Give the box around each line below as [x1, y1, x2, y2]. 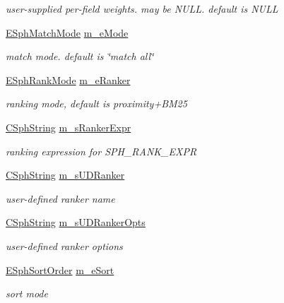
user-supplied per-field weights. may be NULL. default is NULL [6, 1, 278, 16]
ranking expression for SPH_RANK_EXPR [6, 143, 197, 158]
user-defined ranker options [6, 238, 123, 253]
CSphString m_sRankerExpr [6, 119, 131, 134]
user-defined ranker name [6, 191, 115, 206]
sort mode [6, 286, 48, 301]
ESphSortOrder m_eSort [6, 262, 114, 277]
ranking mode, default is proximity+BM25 [6, 96, 187, 111]
